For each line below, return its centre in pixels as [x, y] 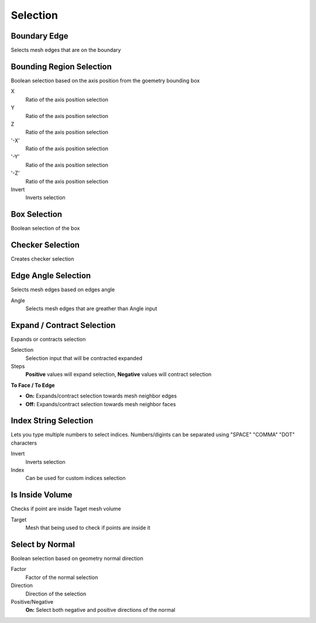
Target [19, 520]
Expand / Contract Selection [63, 325]
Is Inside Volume [42, 495]
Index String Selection [52, 421]
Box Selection [37, 214]
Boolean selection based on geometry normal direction [77, 559]
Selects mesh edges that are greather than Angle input [91, 308]
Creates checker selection [42, 259]
